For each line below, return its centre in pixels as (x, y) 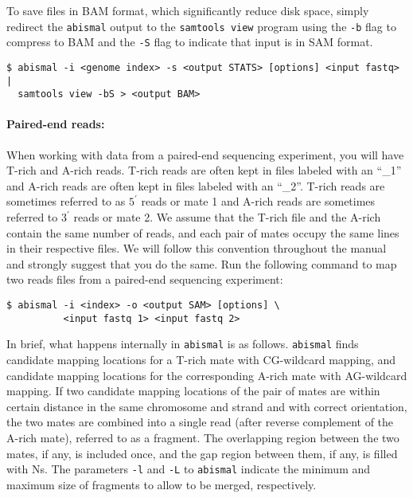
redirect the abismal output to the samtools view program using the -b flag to (201, 26)
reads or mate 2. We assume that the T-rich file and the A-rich (227, 217)
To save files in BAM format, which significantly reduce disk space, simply (188, 10)
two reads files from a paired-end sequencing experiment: (145, 279)
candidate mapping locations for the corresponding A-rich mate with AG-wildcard (207, 375)
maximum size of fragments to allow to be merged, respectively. (162, 484)
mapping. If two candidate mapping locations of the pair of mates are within (193, 391)
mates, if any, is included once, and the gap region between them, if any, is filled (202, 453)
